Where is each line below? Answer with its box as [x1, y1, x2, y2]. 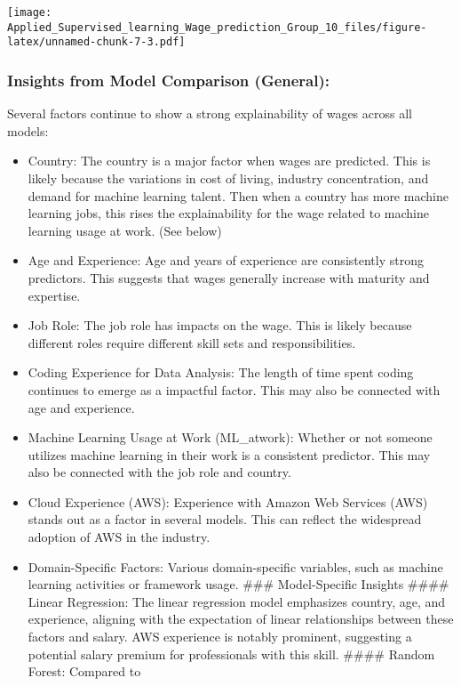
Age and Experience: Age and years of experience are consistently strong [28, 251, 424, 270]
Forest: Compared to [28, 662, 141, 681]
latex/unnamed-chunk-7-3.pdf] [7, 36, 186, 49]
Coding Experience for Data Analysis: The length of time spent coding [28, 363, 414, 382]
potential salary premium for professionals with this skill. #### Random [28, 644, 435, 663]
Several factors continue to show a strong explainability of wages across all [7, 104, 412, 123]
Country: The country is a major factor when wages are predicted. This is [28, 151, 431, 170]
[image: [7, 6, 52, 19]
